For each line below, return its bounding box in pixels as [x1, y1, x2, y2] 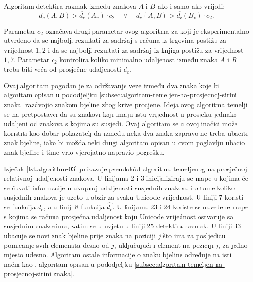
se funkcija [4, 202, 36, 212]
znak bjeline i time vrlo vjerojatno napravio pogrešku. [4, 147, 165, 157]
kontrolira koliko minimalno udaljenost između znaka [59, 54, 218, 64]
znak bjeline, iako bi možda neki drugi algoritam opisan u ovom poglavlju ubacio [4, 137, 245, 148]
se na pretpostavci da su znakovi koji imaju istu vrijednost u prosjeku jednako [4, 109, 237, 119]
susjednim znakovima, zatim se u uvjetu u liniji [4, 221, 145, 231]
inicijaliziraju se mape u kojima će [146, 173, 248, 183]
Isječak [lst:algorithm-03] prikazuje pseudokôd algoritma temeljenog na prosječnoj [4, 163, 247, 173]
